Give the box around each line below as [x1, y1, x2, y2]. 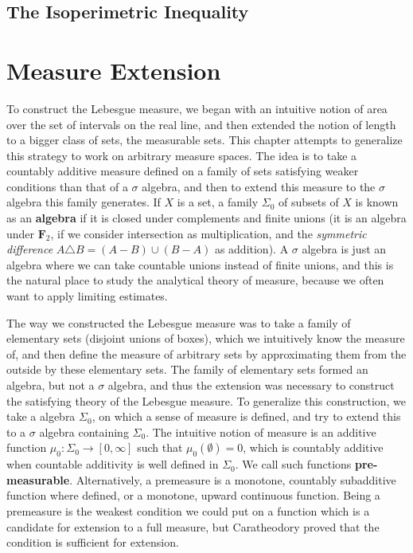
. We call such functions [235, 456, 352, 473]
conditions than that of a [6, 178, 128, 194]
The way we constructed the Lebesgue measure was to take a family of [6, 314, 351, 331]
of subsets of [279, 194, 339, 210]
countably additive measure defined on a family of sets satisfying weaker [6, 163, 359, 179]
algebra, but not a [6, 377, 95, 393]
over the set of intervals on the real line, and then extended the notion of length [6, 116, 396, 132]
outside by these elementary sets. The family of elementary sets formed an [6, 361, 368, 378]
